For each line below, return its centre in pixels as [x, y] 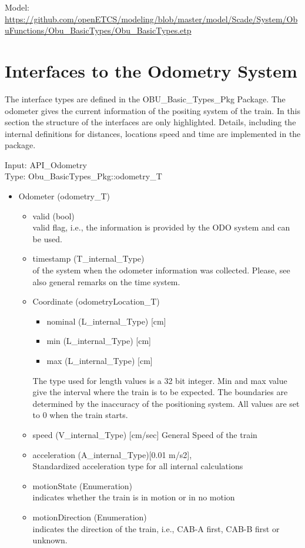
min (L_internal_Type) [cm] [99, 341]
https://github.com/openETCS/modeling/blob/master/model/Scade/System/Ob [151, 19]
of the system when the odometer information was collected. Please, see [161, 270]
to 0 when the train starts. [80, 415]
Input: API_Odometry [46, 164]
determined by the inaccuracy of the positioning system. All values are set [166, 403]
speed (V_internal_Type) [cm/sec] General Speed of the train [145, 434]
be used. [47, 238]
